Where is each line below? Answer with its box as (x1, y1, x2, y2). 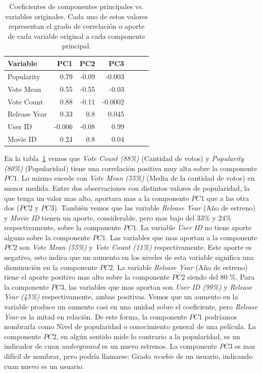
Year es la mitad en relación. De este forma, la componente (4, 311, 187, 322)
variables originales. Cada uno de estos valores (5, 11, 148, 21)
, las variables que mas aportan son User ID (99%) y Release (64, 281, 252, 292)
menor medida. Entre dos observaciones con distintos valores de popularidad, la (4, 182, 250, 193)
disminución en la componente (4, 261, 97, 272)
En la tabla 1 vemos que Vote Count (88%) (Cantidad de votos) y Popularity (4, 153, 244, 164)
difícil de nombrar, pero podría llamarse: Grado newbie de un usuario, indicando (4, 351, 253, 361)
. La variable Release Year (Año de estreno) (113, 261, 248, 272)
